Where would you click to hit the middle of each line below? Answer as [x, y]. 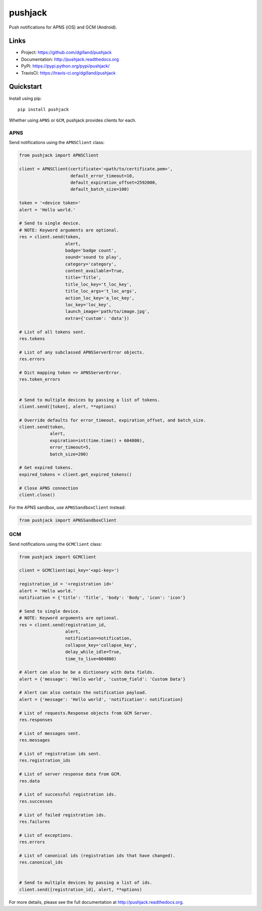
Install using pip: [25, 98]
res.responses [36, 720]
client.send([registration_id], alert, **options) [81, 889]
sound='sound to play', [93, 257]
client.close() [37, 495]
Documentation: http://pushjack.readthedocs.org [70, 59]
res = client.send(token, [50, 237]
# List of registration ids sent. [60, 754]
